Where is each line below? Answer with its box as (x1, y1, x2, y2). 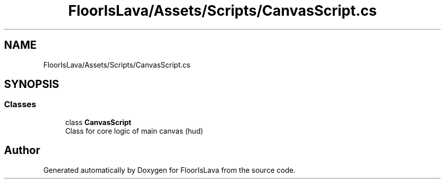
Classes (4, 99, 37, 110)
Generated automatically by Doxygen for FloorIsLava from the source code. (43, 165, 296, 174)
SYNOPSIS (4, 78, 59, 91)
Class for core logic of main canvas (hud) (65, 126, 203, 135)
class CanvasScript (65, 117, 132, 127)
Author (4, 144, 40, 157)
